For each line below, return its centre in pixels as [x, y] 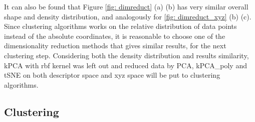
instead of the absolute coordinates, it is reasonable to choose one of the [115, 36]
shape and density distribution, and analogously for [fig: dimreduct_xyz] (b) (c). [128, 16]
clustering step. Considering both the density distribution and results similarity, [126, 55]
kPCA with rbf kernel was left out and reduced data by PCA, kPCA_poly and [125, 65]
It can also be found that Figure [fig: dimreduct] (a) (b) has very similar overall [126, 6]
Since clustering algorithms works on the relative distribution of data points [120, 26]
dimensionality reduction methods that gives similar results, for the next [115, 46]
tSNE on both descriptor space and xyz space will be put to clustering [112, 75]
